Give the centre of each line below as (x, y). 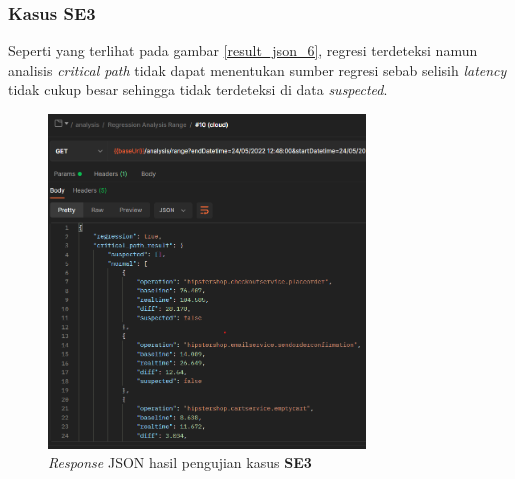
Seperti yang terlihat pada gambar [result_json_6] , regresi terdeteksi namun (243, 50)
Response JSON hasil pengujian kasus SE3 (180, 462)
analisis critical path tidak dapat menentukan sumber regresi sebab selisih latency (257, 69)
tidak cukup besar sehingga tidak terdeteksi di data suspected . (198, 89)
